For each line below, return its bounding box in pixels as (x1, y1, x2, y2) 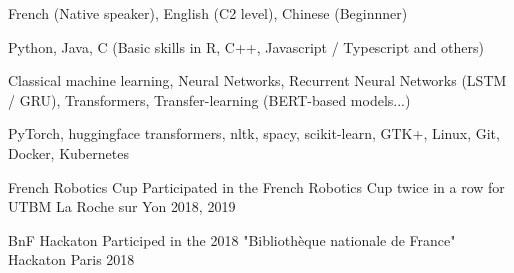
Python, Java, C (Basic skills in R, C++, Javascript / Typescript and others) (8, 36, 484, 57)
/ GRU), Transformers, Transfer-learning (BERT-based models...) (8, 89, 411, 110)
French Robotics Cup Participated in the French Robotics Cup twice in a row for (8, 176, 505, 197)
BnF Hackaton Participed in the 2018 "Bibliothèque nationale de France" (8, 229, 456, 250)
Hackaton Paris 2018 (8, 249, 135, 270)
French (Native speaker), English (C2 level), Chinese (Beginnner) (8, 3, 408, 23)
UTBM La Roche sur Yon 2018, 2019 (8, 196, 236, 217)
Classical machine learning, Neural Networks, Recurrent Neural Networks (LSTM (8, 70, 507, 91)
